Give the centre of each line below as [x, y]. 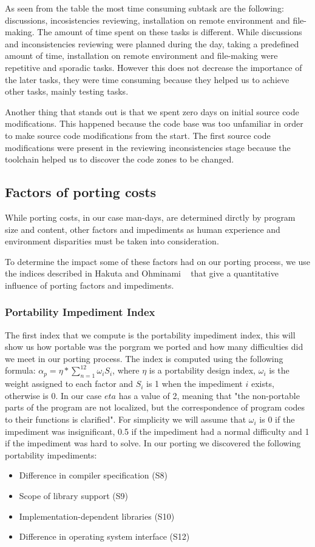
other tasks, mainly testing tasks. [67, 91]
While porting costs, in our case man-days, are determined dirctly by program [150, 217]
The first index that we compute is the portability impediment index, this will [150, 334]
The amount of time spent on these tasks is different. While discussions [170, 32]
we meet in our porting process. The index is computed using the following [144, 358]
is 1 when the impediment [195, 384]
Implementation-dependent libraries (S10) [97, 516]
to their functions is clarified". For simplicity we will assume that [126, 419]
